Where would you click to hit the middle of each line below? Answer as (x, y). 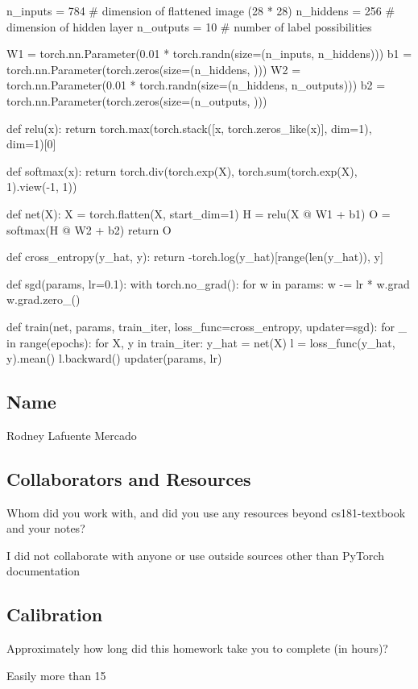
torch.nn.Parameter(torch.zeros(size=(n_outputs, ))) (137, 100)
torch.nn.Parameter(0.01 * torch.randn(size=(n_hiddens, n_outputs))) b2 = (196, 85)
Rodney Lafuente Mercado (72, 435)
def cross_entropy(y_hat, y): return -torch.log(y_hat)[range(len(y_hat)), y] (195, 257)
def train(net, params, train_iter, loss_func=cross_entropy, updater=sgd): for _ (207, 326)
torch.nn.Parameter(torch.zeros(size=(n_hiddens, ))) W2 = (154, 69)
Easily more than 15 (56, 675)
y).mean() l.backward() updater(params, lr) (114, 358)
